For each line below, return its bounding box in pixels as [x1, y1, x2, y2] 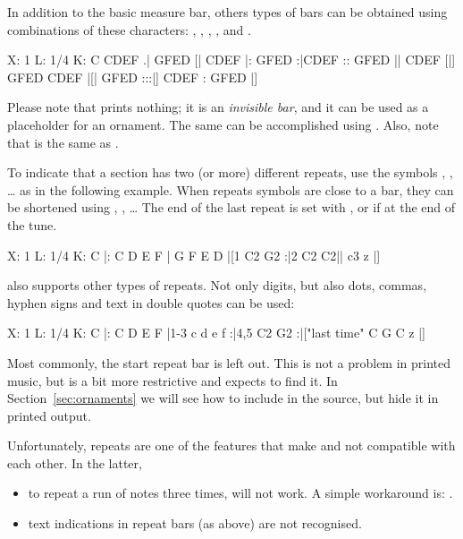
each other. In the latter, [7, 453, 142, 472]
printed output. [7, 406, 91, 424]
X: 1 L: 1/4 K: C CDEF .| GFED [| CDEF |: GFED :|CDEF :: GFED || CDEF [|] [7, 50, 456, 69]
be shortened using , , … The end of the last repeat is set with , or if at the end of [7, 198, 456, 217]
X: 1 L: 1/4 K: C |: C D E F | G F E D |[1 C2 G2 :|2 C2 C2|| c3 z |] [7, 245, 381, 264]
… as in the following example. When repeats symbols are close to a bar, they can [7, 180, 454, 199]
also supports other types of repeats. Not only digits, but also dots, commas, [7, 276, 427, 295]
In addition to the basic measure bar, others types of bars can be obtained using [7, 3, 448, 21]
